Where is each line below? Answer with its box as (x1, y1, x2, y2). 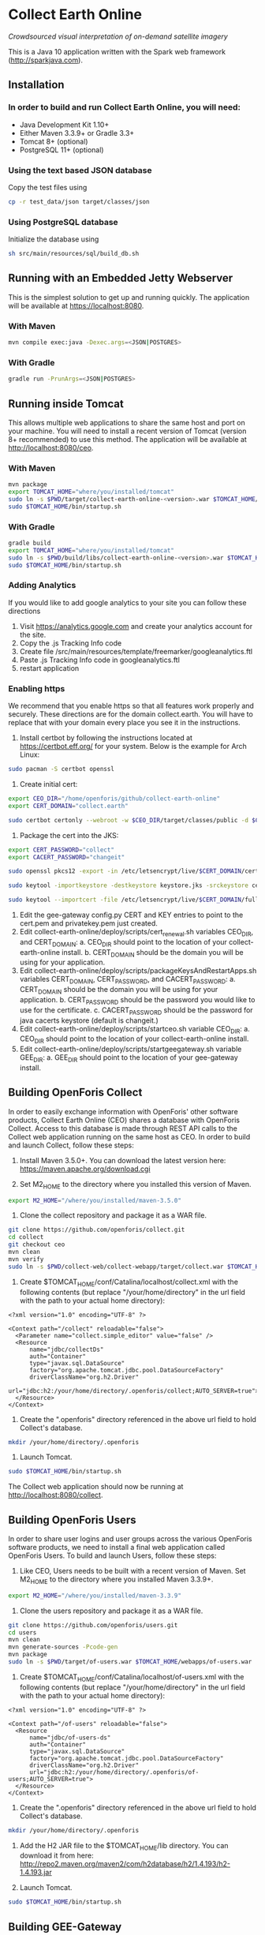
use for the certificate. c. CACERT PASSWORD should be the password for (19, 1005, 254, 1016)
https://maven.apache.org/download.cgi (19, 1164, 151, 1173)
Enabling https (8, 683, 65, 694)
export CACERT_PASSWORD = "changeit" (8, 853, 125, 861)
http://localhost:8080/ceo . (8, 443, 94, 452)
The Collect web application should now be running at (8, 1482, 184, 1491)
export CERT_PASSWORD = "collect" (8, 846, 114, 854)
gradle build (8, 539, 51, 548)
